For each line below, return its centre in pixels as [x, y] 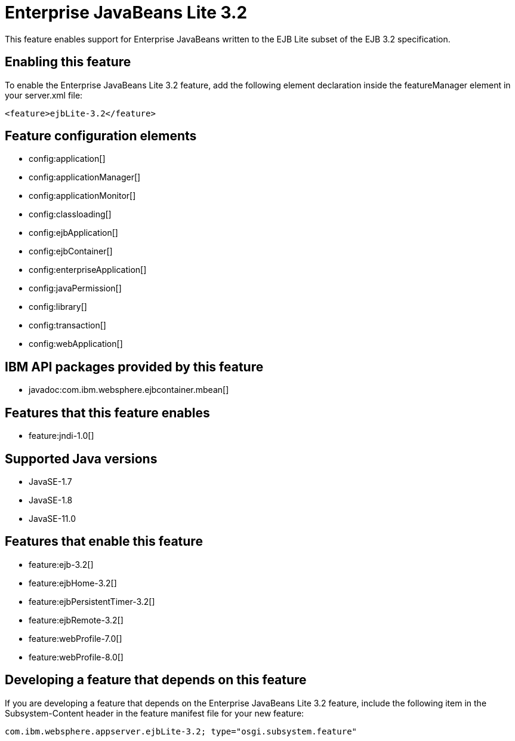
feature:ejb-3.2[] [61, 564]
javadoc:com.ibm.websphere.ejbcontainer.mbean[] [129, 390]
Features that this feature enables [107, 413]
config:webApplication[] [76, 344]
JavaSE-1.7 [50, 481]
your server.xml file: [44, 95]
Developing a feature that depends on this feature [156, 680]
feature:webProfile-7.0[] [75, 638]
